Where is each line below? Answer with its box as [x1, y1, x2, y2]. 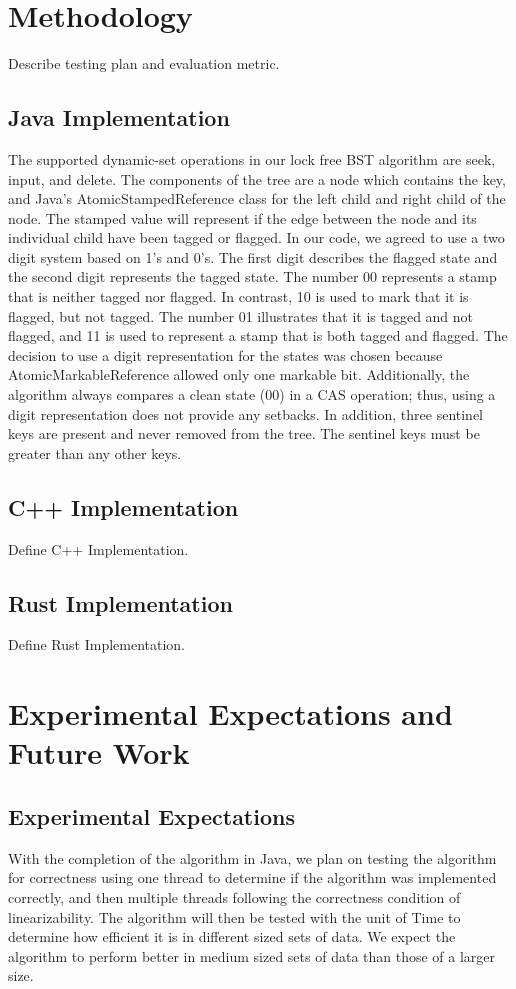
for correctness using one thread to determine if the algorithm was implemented [8, 867, 497, 888]
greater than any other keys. [8, 442, 182, 463]
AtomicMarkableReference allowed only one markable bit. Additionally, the [8, 364, 470, 385]
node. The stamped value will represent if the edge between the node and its [8, 207, 477, 228]
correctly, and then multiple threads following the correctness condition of [8, 886, 461, 907]
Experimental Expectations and [8, 693, 453, 734]
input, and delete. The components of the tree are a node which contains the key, [8, 168, 506, 189]
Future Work [8, 732, 190, 773]
